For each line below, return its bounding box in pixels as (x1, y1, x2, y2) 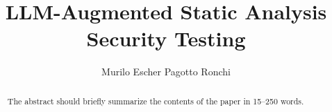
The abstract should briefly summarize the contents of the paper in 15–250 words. (7, 95, 304, 106)
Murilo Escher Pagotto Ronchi (101, 64, 231, 79)
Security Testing (86, 24, 246, 53)
